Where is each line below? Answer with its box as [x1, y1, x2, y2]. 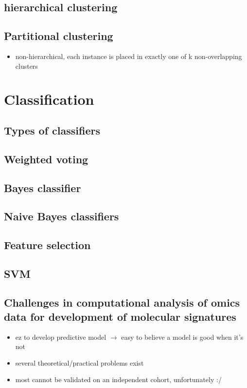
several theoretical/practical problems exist [15, 358, 144, 368]
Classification [4, 89, 94, 109]
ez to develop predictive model [15, 331, 106, 342]
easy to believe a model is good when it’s [121, 331, 244, 342]
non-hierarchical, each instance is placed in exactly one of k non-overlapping [15, 51, 242, 61]
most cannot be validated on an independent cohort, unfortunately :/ [15, 374, 222, 384]
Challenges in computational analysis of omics [4, 294, 240, 310]
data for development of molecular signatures [4, 309, 236, 324]
